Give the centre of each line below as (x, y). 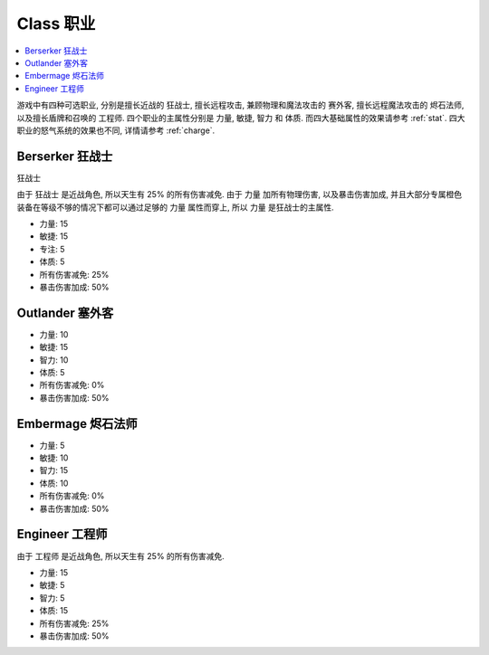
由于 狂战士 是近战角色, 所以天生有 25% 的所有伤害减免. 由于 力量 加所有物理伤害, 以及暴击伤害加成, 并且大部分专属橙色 (240, 195)
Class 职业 (56, 24)
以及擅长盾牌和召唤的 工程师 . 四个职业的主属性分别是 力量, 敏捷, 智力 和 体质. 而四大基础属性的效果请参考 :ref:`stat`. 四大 (241, 118)
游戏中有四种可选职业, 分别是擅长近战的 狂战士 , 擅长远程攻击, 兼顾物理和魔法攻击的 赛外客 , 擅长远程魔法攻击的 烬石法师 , (240, 105)
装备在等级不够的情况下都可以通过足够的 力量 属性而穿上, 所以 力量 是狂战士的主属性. (175, 207)
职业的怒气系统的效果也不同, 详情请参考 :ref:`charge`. (116, 130)
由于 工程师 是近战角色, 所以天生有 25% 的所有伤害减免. (121, 555)
